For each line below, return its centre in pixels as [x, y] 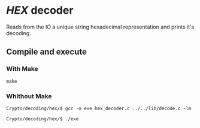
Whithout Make [29, 96]
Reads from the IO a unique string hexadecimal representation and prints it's [100, 27]
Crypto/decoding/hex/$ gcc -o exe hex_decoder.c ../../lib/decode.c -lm [99, 108]
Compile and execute [46, 52]
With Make [22, 69]
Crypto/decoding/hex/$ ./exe [43, 119]
